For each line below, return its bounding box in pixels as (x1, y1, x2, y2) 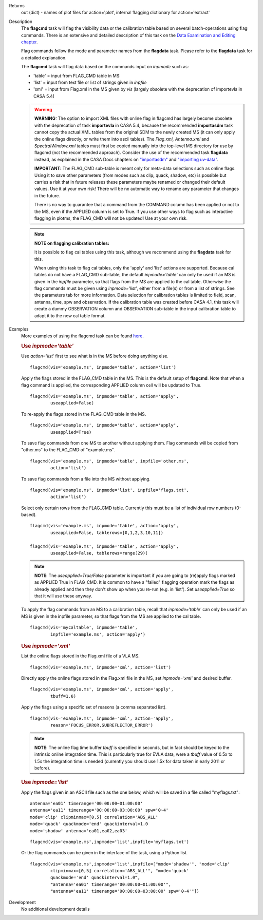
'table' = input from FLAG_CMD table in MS (33, 73, 120, 78)
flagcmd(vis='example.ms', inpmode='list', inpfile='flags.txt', (30, 487, 189, 493)
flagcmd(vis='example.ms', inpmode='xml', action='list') (30, 664, 171, 670)
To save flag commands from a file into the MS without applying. (21, 476, 151, 482)
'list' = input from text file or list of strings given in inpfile (33, 79, 147, 85)
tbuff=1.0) (50, 693, 76, 699)
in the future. (34, 192, 60, 198)
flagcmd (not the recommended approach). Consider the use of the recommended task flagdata (34, 150, 228, 155)
